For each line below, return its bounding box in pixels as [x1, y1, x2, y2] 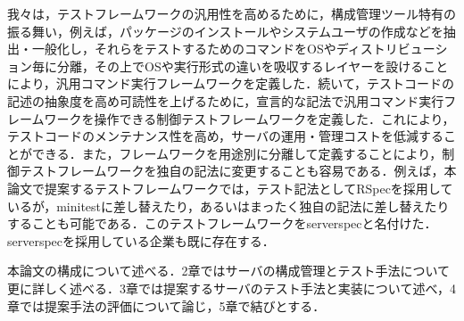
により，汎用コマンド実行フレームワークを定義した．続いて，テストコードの [7, 74, 454, 93]
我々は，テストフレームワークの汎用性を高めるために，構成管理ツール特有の [7, 4, 456, 22]
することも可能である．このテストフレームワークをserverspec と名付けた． [7, 214, 437, 233]
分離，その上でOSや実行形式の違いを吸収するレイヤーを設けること [56, 56, 449, 75]
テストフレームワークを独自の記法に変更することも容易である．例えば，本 [19, 161, 457, 180]
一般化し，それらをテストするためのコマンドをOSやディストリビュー [31, 39, 435, 58]
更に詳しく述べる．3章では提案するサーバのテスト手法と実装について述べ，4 [7, 278, 457, 297]
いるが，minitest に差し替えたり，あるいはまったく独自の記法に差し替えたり [7, 196, 450, 215]
